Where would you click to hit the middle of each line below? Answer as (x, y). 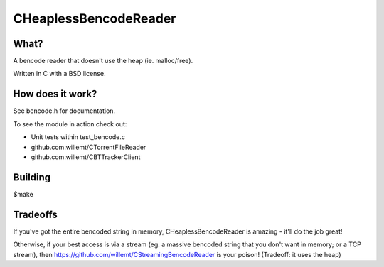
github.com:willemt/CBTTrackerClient (86, 157)
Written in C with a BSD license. (59, 74)
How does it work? (55, 94)
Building (32, 177)
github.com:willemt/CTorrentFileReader (89, 147)
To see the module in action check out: (70, 124)
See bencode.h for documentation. (64, 111)
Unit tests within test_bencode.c (78, 137)
